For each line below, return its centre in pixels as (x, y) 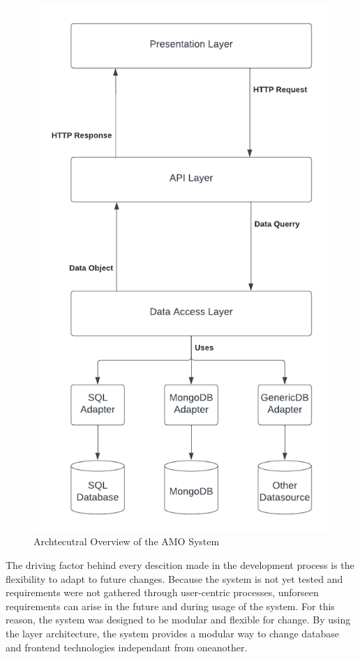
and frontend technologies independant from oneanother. (127, 647)
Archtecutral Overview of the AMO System (127, 541)
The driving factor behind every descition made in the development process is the (180, 564)
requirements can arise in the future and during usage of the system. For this (170, 606)
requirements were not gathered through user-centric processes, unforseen (162, 592)
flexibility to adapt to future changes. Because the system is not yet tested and (174, 578)
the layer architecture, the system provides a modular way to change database (173, 633)
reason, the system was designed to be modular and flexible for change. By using (178, 620)
